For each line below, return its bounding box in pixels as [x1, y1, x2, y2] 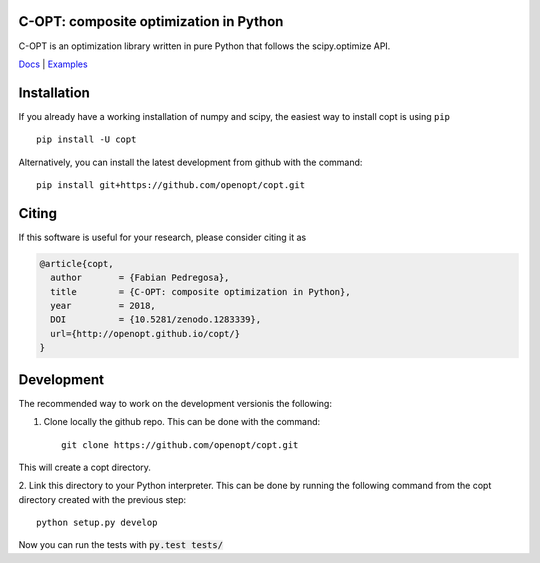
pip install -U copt [36, 134, 137, 145]
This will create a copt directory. [18, 461, 152, 473]
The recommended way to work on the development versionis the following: [18, 397, 332, 409]
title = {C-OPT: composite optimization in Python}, [50, 286, 351, 297]
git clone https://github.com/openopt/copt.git [61, 439, 299, 450]
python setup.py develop [36, 517, 158, 529]
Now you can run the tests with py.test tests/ [18, 539, 224, 551]
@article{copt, [39, 258, 114, 269]
